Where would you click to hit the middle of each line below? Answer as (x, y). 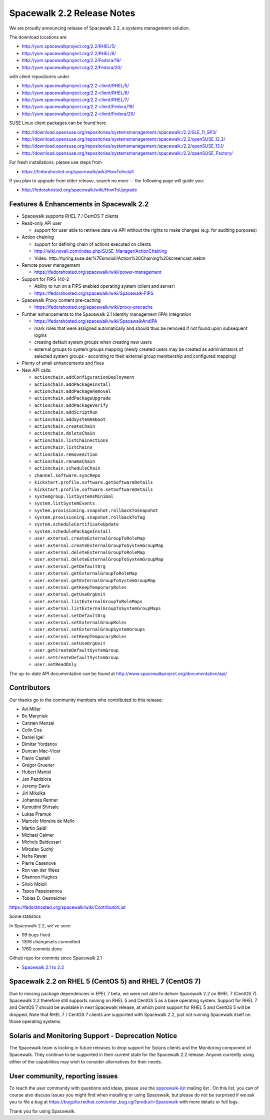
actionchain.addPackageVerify (71, 405)
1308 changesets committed (51, 942)
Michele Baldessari (41, 842)
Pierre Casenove (39, 863)
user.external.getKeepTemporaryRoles (80, 587)
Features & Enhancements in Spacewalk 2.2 (79, 204)
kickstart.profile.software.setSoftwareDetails (94, 489)
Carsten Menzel (38, 723)
